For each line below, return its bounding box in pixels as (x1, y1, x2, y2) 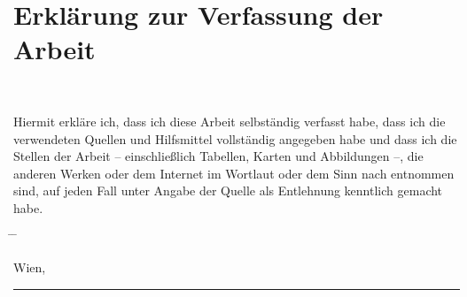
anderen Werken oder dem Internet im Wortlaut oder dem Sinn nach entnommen (13, 164, 455, 182)
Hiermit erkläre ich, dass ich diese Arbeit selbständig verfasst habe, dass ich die (13, 111, 446, 130)
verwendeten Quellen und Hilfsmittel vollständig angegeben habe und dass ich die (13, 129, 457, 148)
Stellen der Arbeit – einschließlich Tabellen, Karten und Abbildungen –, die (13, 147, 424, 165)
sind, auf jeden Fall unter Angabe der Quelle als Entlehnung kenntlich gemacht (13, 181, 443, 200)
